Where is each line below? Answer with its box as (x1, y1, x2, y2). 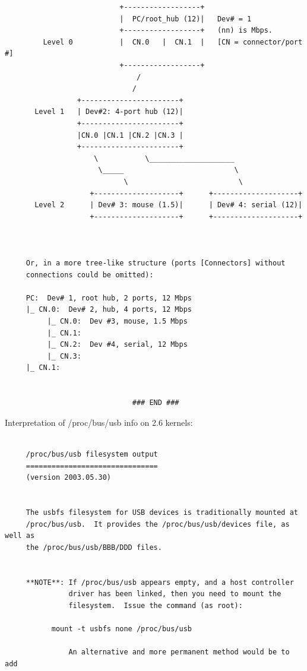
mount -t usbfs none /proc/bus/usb (51, 624, 192, 633)
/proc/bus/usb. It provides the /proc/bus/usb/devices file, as (26, 520, 290, 528)
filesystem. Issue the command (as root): (68, 601, 243, 610)
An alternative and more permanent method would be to (68, 648, 290, 657)
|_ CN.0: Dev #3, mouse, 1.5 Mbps (47, 317, 188, 326)
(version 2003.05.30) (26, 473, 111, 482)
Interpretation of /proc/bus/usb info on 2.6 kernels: (5, 416, 193, 428)
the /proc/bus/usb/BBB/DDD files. (26, 543, 162, 552)
